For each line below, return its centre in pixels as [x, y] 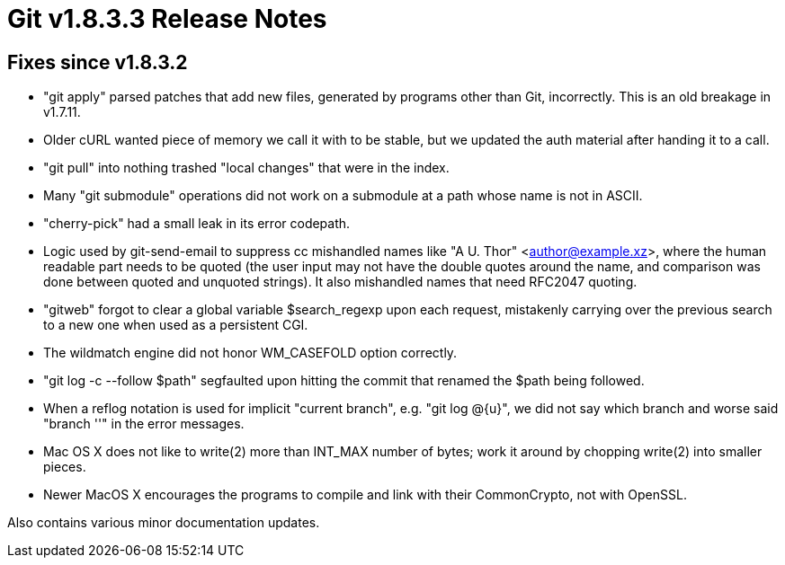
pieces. [65, 467]
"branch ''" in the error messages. [144, 424]
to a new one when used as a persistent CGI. [176, 325]
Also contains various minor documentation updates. [164, 523]
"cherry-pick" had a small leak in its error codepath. [197, 224]
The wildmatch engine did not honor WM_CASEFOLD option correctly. [250, 353]
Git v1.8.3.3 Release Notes [167, 19]
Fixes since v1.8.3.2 [98, 62]
